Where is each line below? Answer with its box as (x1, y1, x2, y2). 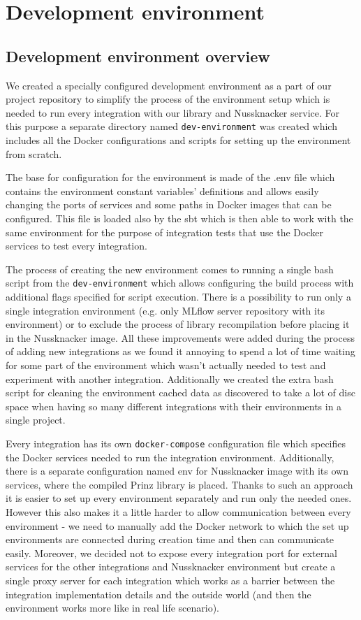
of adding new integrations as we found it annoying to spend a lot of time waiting (6, 344, 355, 359)
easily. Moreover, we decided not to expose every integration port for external (6, 545, 337, 560)
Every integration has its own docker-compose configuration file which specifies (6, 435, 346, 450)
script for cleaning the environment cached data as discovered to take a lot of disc (6, 385, 355, 400)
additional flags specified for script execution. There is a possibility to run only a (6, 289, 351, 304)
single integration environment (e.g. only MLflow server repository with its (6, 303, 325, 317)
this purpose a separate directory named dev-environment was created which (6, 119, 337, 134)
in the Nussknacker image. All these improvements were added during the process (6, 330, 355, 345)
